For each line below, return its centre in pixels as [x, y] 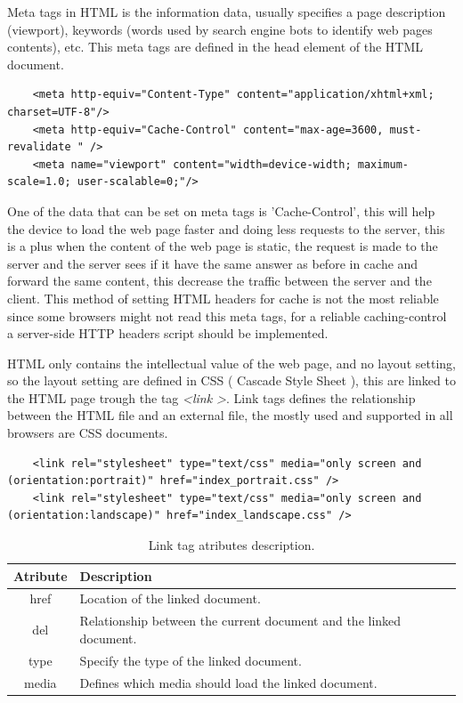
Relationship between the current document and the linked [240, 621]
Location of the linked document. [170, 598]
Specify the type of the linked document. [191, 660]
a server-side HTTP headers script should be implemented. [168, 333]
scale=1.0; [39, 182]
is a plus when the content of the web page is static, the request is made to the [223, 246]
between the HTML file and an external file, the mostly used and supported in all [230, 415]
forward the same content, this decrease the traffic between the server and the [219, 281]
